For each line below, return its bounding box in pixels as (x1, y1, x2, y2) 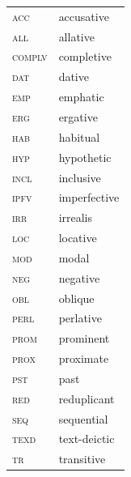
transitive (58, 450, 106, 467)
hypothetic (58, 148, 112, 165)
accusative (58, 7, 109, 24)
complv (12, 48, 48, 65)
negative (58, 269, 100, 286)
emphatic (58, 88, 104, 105)
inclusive (58, 168, 101, 185)
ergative (58, 108, 98, 125)
